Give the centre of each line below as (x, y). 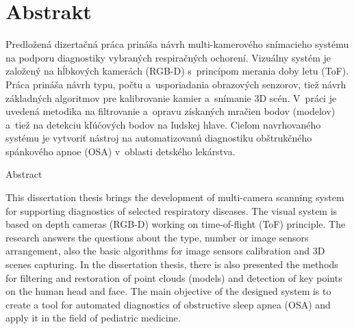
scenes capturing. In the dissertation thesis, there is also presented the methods (172, 264)
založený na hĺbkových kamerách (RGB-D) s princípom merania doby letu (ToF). (177, 71)
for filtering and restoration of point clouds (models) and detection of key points (174, 277)
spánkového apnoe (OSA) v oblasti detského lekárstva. (121, 151)
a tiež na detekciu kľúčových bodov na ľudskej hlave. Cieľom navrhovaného (163, 124)
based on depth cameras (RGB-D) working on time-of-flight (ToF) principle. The (176, 224)
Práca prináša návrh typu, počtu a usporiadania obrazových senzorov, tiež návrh (176, 84)
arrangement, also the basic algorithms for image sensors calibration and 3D (165, 251)
